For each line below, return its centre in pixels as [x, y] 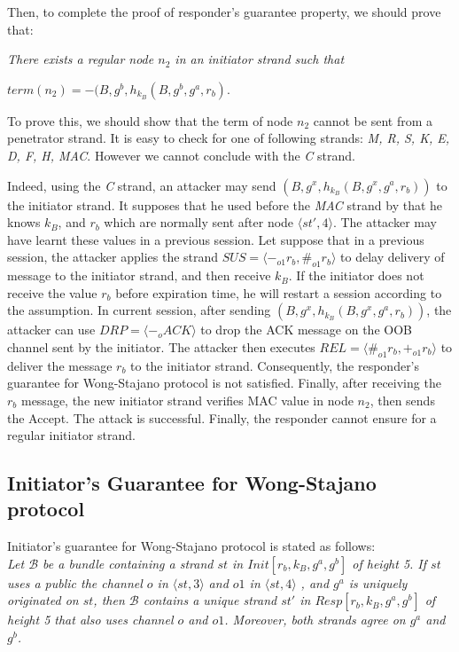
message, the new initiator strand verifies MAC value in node [187, 400]
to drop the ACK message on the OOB [306, 330]
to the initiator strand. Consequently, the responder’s [275, 365]
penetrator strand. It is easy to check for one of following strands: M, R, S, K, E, [229, 138]
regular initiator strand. [71, 435]
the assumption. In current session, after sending [139, 310]
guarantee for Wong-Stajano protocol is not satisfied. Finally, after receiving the [224, 383]
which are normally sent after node [199, 222]
